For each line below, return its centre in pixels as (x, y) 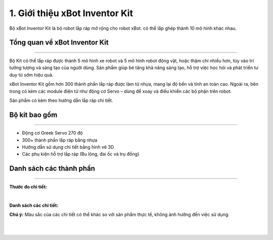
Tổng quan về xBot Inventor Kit (59, 43)
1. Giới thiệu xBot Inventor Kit (71, 13)
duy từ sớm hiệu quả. (31, 75)
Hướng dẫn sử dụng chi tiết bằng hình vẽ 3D (68, 147)
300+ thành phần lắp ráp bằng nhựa (60, 140)
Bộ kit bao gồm (33, 115)
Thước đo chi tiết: (28, 187)
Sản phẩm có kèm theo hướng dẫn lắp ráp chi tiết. (61, 100)
